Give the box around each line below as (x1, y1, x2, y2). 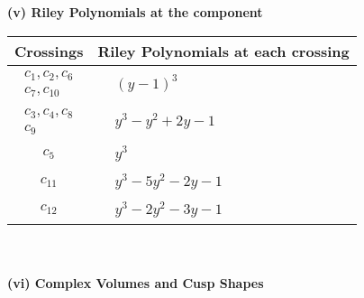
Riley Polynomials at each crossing (97, 40, 350, 61)
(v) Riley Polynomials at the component (7, 3, 263, 21)
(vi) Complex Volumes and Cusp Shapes (7, 274, 264, 293)
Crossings (14, 40, 84, 61)
